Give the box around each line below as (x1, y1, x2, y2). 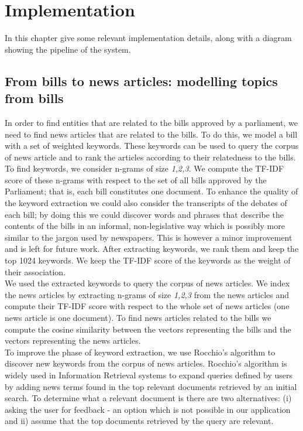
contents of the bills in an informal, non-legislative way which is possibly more (5, 220, 285, 232)
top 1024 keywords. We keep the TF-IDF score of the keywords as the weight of (5, 254, 291, 266)
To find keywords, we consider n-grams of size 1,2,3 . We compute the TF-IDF (5, 162, 284, 175)
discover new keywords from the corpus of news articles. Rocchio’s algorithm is (5, 357, 287, 370)
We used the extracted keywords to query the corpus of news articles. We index (5, 277, 290, 289)
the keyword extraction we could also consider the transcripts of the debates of (5, 197, 287, 209)
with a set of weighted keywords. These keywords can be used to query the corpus (5, 139, 299, 152)
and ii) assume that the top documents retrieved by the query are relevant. (5, 415, 274, 427)
